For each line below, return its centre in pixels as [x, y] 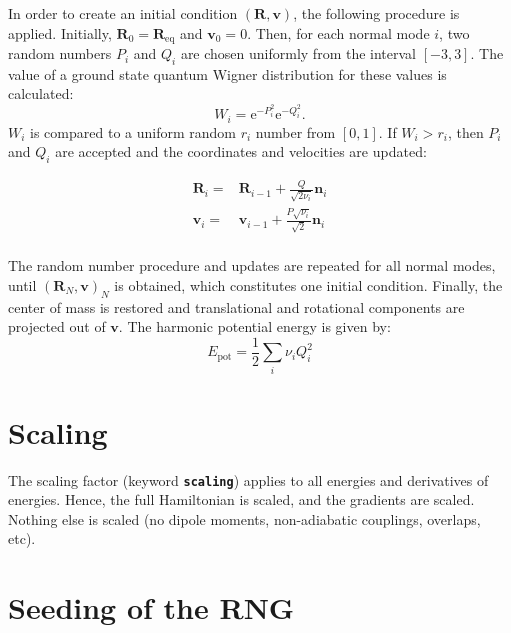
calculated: [41, 93]
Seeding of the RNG [151, 607]
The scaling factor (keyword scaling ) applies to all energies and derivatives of [248, 479]
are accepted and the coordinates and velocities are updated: [241, 151]
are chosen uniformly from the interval [298, 53]
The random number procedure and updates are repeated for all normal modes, [252, 265]
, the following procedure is [376, 13]
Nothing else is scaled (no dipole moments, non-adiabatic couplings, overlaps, [244, 518]
